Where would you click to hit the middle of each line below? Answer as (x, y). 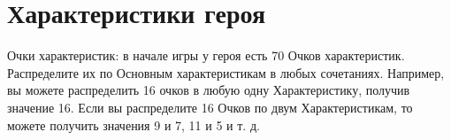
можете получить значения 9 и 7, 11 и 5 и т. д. (134, 124)
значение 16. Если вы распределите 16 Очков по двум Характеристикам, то (210, 107)
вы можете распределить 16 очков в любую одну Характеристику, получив (209, 90)
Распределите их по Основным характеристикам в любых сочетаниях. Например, (226, 72)
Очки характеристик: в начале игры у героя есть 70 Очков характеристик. (206, 55)
